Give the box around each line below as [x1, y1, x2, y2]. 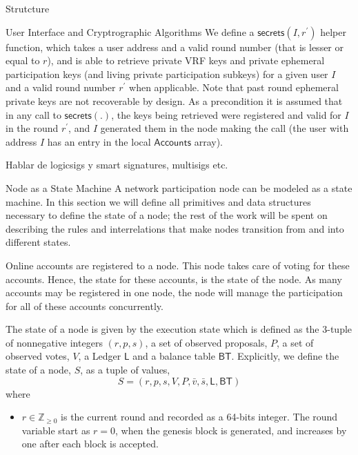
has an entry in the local [47, 134, 151, 148]
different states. [6, 235, 71, 249]
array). [194, 134, 223, 148]
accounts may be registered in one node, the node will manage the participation [6, 285, 343, 300]
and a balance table [132, 349, 215, 363]
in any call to [6, 107, 61, 122]
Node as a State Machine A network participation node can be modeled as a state [6, 180, 352, 195]
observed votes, [6, 349, 70, 363]
